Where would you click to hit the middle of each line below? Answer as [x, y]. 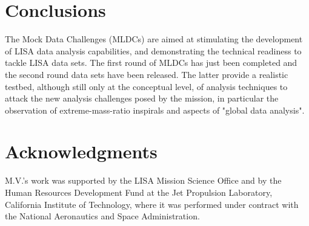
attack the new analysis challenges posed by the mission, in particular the [142, 98]
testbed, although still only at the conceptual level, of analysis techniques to [146, 86]
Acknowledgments [81, 151]
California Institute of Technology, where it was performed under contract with [152, 204]
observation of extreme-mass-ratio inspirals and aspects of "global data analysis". [155, 110]
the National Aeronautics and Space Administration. [102, 216]
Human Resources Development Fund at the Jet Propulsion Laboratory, [139, 192]
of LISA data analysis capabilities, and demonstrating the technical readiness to [153, 50]
